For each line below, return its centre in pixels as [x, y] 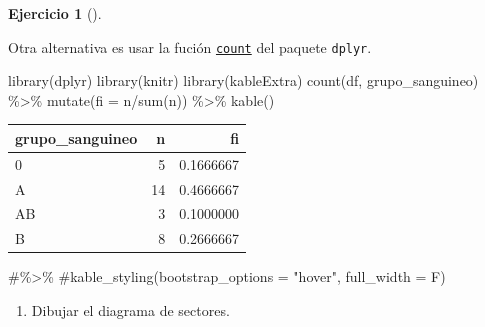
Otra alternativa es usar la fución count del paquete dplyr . [190, 46]
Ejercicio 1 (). [55, 13]
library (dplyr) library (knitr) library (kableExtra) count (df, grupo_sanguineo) [243, 80]
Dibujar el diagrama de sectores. [130, 310]
